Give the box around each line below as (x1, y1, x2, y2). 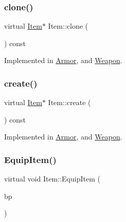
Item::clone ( (48, 21, 88, 31)
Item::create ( (48, 97, 91, 108)
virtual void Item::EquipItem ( (4, 173, 100, 184)
